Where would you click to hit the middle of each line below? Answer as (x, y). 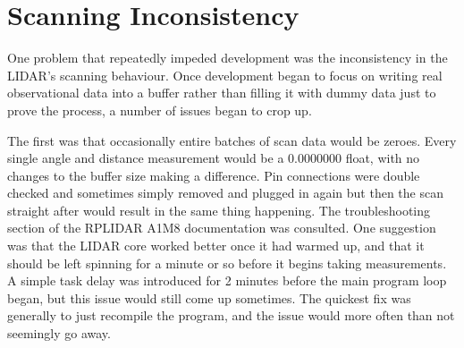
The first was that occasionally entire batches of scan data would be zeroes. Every (232, 140)
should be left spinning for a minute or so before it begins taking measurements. (227, 263)
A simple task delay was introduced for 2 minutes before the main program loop (227, 280)
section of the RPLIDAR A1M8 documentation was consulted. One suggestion (222, 228)
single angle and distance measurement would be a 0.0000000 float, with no (214, 158)
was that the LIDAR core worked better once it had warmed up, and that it (216, 246)
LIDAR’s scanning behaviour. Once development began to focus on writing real (225, 75)
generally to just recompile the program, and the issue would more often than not (231, 315)
